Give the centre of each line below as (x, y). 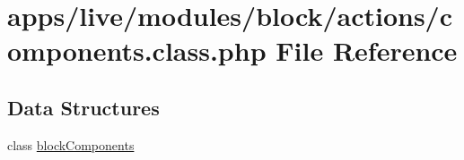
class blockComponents (71, 144)
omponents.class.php (137, 51)
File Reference (367, 51)
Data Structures (83, 107)
